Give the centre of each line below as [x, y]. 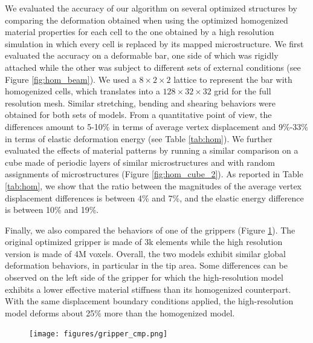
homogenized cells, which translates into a [82, 91]
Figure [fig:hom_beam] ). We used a [71, 79]
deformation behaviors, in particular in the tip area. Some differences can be [146, 265]
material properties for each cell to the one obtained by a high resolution [140, 32]
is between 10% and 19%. [52, 210]
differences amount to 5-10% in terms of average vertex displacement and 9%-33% [156, 126]
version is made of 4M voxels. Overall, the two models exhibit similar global [145, 253]
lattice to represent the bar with [233, 79]
